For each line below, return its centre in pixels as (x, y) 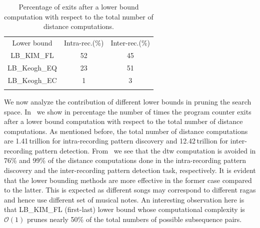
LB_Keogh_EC (32, 80)
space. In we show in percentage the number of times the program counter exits (128, 111)
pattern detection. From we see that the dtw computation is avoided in (145, 150)
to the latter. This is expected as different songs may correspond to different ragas (130, 190)
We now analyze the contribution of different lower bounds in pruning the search (128, 101)
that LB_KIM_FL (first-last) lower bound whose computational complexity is (124, 209)
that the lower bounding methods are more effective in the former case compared (128, 180)
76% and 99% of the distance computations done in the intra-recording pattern (125, 160)
